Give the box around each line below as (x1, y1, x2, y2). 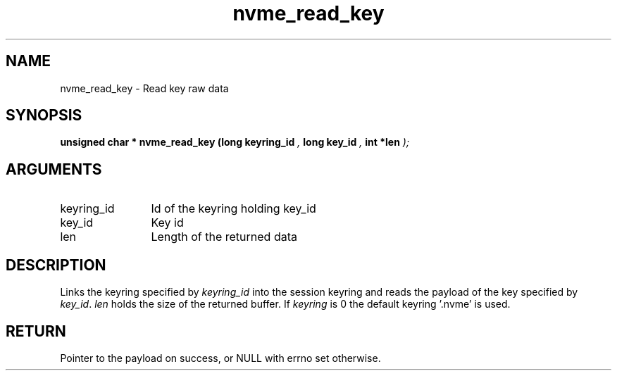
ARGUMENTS (6, 160, 102, 178)
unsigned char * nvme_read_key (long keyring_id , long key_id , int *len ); (60, 136, 410, 149)
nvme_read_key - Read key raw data (60, 82, 229, 94)
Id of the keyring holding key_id (151, 201, 316, 216)
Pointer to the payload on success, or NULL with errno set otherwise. (60, 351, 381, 364)
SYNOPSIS (6, 106, 82, 125)
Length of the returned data (151, 230, 297, 244)
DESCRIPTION (6, 256, 106, 274)
